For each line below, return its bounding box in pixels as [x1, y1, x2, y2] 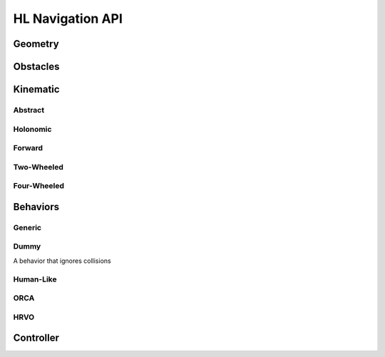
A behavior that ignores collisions [13, 257, 111, 265]
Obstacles [13, 61, 60, 73]
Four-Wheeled [13, 181, 64, 191]
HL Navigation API [13, 11, 123, 26]
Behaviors [13, 200, 60, 213]
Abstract [13, 105, 45, 115]
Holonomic [13, 124, 52, 134]
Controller [13, 332, 60, 344]
